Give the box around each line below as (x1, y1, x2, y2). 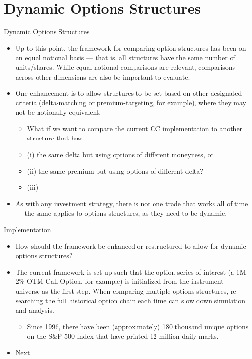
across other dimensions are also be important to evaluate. (15, 71, 190, 81)
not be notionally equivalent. (15, 107, 101, 117)
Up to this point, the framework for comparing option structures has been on (15, 42, 246, 53)
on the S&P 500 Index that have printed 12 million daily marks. (27, 331, 219, 341)
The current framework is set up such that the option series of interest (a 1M (15, 266, 246, 277)
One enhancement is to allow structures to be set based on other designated (15, 88, 242, 98)
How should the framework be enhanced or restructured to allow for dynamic (15, 240, 246, 251)
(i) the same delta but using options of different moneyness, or (27, 149, 213, 160)
